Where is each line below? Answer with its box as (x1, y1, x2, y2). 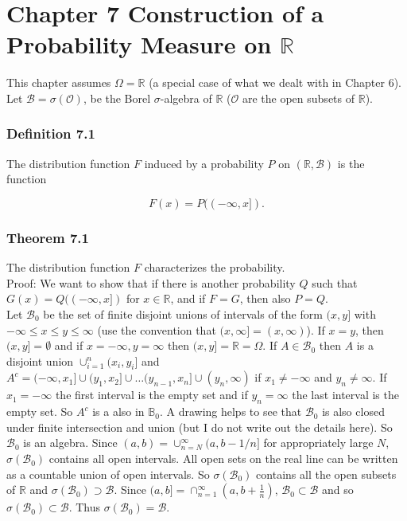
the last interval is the (292, 386, 399, 403)
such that (312, 274, 358, 291)
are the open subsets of (242, 89, 355, 106)
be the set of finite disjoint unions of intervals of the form (43, 305, 323, 322)
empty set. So (6, 403, 73, 420)
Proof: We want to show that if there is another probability (6, 274, 296, 291)
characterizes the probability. (144, 259, 285, 276)
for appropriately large (263, 434, 374, 451)
